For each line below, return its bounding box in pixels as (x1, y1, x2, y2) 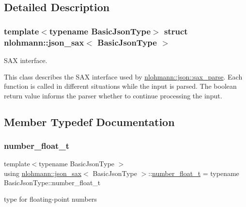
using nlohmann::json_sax (4, 168, 82, 178)
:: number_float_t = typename (148, 168, 239, 178)
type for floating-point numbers (4, 194, 97, 204)
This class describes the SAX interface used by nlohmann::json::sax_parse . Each (4, 71, 243, 81)
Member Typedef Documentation (4, 114, 175, 129)
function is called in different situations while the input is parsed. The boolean (4, 81, 237, 91)
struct (164, 25, 188, 37)
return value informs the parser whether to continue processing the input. (4, 90, 222, 100)
